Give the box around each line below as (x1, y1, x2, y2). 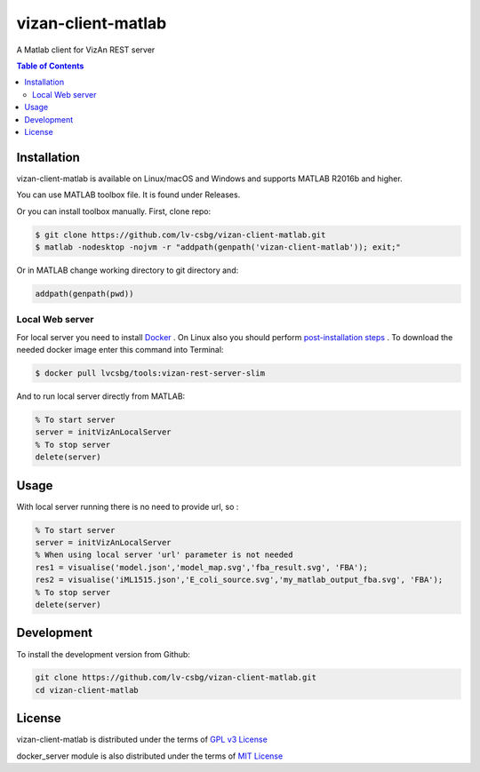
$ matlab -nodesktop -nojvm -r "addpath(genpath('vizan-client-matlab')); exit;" (35, 242, 402, 252)
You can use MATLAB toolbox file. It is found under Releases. (16, 189, 241, 200)
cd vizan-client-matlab (35, 685, 140, 695)
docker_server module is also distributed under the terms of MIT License (16, 751, 284, 761)
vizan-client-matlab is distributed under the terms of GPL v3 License (16, 734, 268, 745)
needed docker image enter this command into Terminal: (16, 345, 224, 355)
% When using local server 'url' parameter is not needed (35, 550, 293, 560)
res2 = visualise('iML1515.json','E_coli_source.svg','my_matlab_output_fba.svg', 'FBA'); (35, 575, 444, 585)
